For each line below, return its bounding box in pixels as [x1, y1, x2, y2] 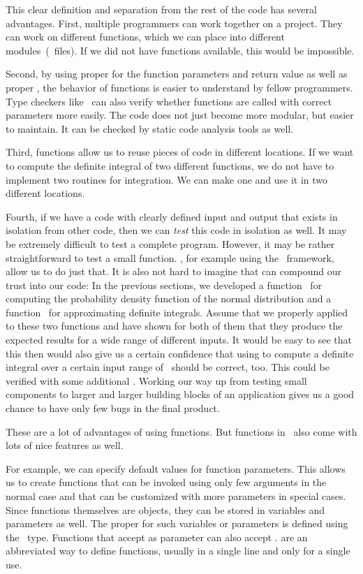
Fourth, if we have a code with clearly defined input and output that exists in [6, 209, 338, 223]
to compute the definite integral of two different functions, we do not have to [6, 158, 334, 172]
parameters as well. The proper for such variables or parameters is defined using [6, 516, 348, 531]
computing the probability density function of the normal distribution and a [6, 291, 332, 306]
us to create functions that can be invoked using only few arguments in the [6, 475, 327, 490]
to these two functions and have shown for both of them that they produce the [6, 318, 343, 333]
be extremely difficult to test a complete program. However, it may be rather [6, 236, 335, 251]
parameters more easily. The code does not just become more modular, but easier [6, 108, 354, 122]
